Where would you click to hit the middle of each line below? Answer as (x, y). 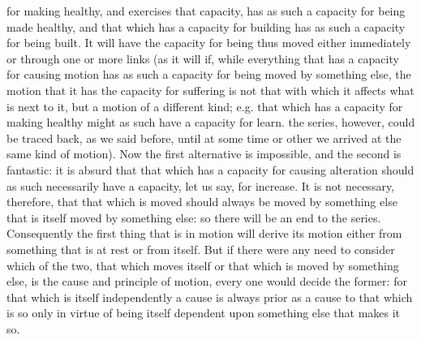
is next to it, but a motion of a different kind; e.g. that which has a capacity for (205, 106)
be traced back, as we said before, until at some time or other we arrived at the (204, 138)
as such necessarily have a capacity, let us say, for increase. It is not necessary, (201, 185)
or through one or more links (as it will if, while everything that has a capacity (203, 58)
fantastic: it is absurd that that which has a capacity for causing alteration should (210, 169)
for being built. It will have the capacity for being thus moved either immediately (209, 43)
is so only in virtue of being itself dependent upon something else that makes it (204, 313)
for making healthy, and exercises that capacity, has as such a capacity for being (206, 11)
